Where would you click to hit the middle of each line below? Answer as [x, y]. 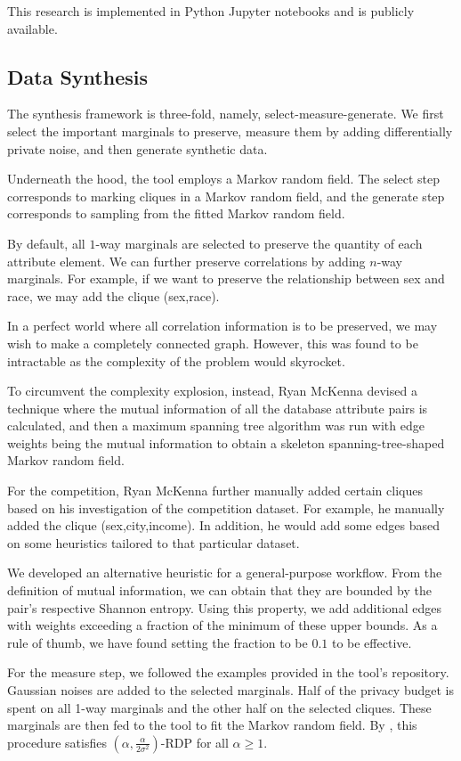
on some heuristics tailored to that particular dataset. [154, 542]
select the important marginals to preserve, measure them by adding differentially [230, 131]
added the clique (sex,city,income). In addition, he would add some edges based [224, 525]
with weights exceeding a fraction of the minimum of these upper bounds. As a [222, 625]
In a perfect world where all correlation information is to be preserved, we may [222, 326]
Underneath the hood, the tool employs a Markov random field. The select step [224, 179]
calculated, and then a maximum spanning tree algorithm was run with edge [216, 426]
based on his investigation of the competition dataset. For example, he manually [226, 507]
